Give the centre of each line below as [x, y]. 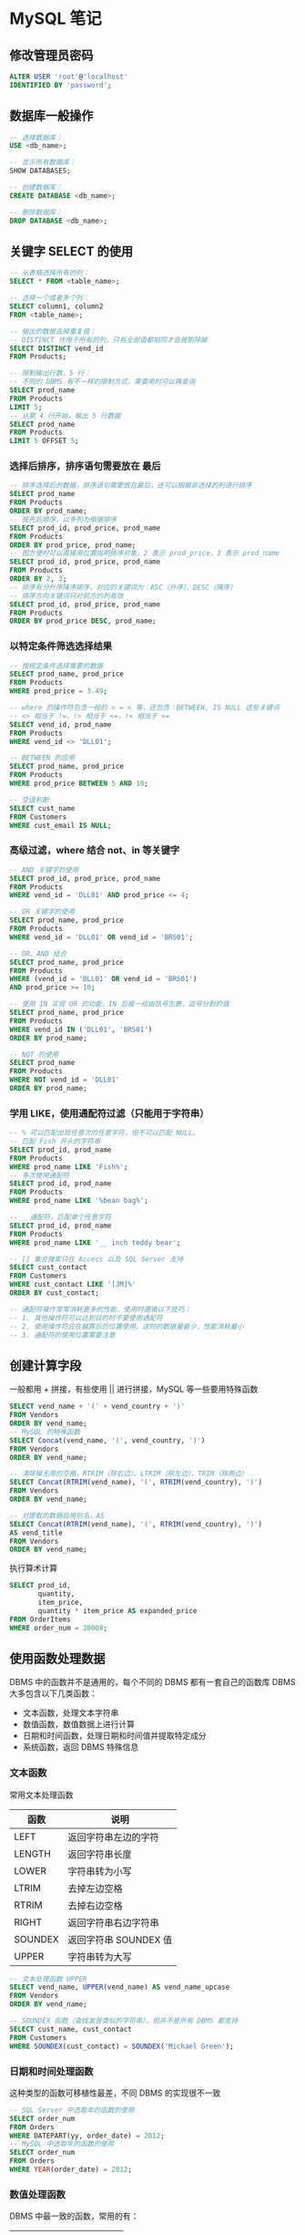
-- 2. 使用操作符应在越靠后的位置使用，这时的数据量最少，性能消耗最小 [127, 1326]
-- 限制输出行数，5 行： [50, 373]
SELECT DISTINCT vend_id [56, 348]
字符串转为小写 [100, 1871]
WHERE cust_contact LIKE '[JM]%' [73, 1285]
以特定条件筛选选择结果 [61, 647]
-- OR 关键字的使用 [42, 912]
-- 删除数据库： [36, 212]
